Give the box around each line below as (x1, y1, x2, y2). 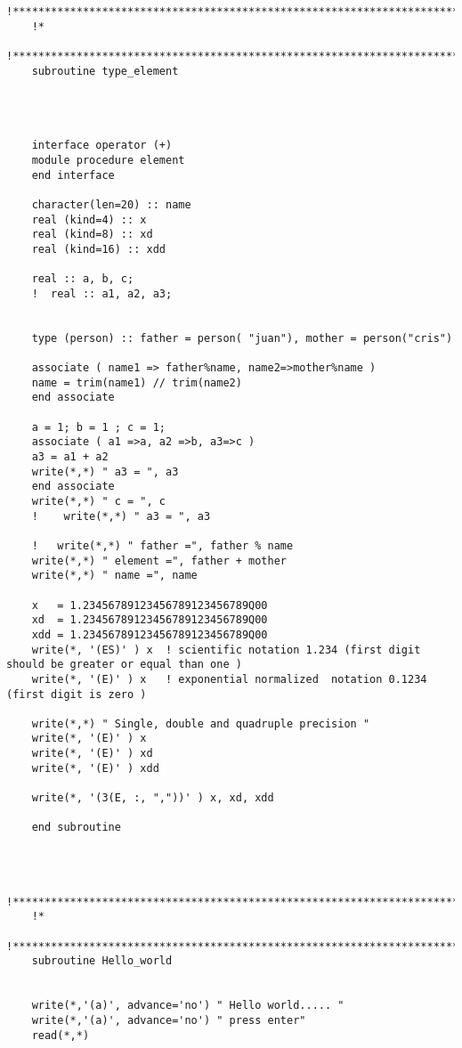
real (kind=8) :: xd (31, 228, 153, 241)
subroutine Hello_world (31, 955, 173, 968)
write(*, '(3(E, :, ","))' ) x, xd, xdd (31, 792, 274, 805)
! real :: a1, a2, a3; (31, 287, 173, 300)
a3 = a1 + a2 (31, 451, 109, 463)
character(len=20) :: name (31, 198, 191, 211)
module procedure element (31, 153, 185, 167)
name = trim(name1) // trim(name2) (31, 376, 242, 389)
